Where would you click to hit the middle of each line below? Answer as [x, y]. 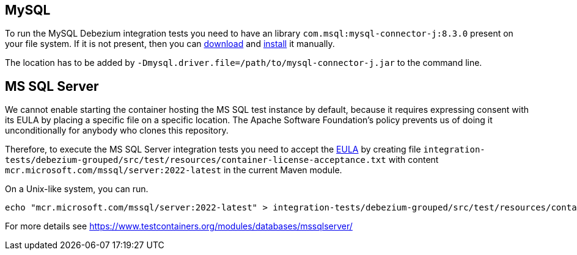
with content [413, 160]
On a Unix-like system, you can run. [77, 189]
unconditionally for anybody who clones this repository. [117, 131]
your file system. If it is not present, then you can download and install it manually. [170, 44]
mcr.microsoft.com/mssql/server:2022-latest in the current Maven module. [174, 170]
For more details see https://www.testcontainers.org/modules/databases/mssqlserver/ [179, 226]
